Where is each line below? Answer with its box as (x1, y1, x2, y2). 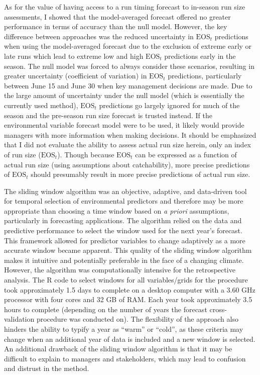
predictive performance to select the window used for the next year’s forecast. (4, 225, 242, 236)
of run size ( (4, 149, 41, 159)
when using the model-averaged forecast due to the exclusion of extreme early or (4, 41, 252, 51)
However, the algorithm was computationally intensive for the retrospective (4, 264, 235, 275)
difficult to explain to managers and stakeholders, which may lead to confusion (4, 353, 246, 363)
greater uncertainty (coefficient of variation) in (4, 70, 147, 81)
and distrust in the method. (4, 363, 89, 373)
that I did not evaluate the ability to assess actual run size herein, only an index (4, 139, 251, 150)
